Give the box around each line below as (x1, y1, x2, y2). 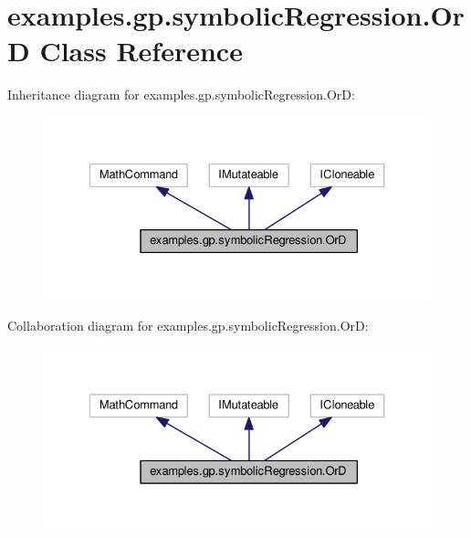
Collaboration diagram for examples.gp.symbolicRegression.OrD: (7, 315, 369, 334)
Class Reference (39, 32, 243, 69)
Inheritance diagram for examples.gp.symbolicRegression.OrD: (7, 85, 355, 104)
